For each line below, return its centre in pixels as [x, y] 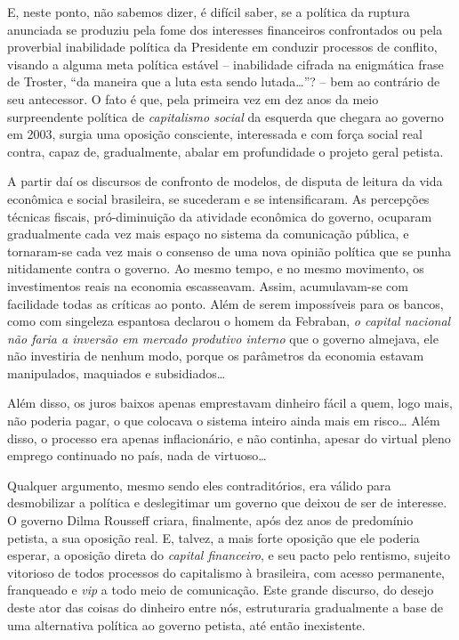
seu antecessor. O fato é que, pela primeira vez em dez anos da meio [193, 98]
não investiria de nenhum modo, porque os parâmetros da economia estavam [216, 356]
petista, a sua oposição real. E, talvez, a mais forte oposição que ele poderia [213, 537]
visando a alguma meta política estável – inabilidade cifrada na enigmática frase [225, 64]
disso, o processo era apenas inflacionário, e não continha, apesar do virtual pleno [229, 437]
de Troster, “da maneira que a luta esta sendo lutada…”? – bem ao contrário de [224, 81]
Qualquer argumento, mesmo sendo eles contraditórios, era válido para [199, 485]
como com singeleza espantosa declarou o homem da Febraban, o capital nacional [229, 321]
